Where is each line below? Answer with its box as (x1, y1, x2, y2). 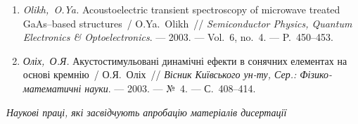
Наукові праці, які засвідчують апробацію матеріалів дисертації (6, 104, 287, 119)
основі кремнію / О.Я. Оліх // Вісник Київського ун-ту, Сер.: (23, 67, 297, 82)
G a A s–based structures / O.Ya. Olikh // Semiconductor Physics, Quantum (23, 15, 352, 30)
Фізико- (300, 67, 332, 82)
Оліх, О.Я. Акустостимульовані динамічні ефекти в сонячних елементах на (23, 53, 347, 68)
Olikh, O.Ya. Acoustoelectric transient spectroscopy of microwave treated (23, 2, 340, 16)
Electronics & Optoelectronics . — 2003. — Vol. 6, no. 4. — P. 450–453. (23, 30, 333, 44)
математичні (23, 80, 82, 95)
